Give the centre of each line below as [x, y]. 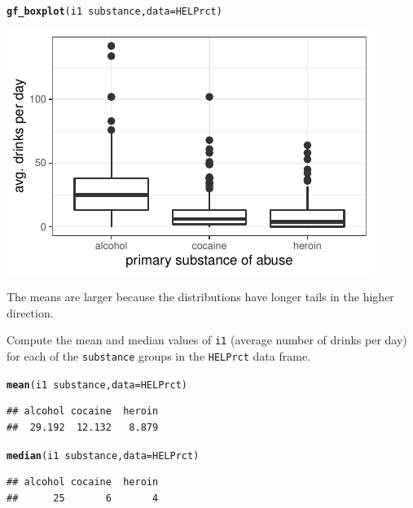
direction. [30, 312]
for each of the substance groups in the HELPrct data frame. [158, 356]
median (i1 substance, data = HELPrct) [103, 455]
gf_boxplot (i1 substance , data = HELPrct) [114, 11]
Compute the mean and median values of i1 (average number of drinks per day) [207, 340]
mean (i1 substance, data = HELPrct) [97, 385]
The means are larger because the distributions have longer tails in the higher [200, 297]
